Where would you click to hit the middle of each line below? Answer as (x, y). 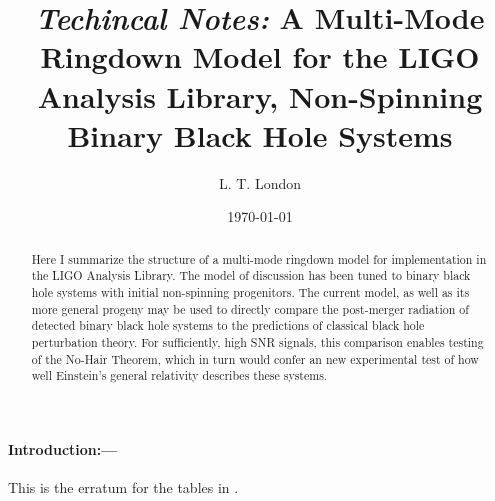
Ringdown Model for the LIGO (260, 56)
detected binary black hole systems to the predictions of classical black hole (228, 325)
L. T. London (260, 182)
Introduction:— (63, 448)
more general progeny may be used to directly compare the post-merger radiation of (250, 308)
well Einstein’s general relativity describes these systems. (179, 375)
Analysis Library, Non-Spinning (260, 95)
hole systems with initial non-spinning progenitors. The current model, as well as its (250, 291)
